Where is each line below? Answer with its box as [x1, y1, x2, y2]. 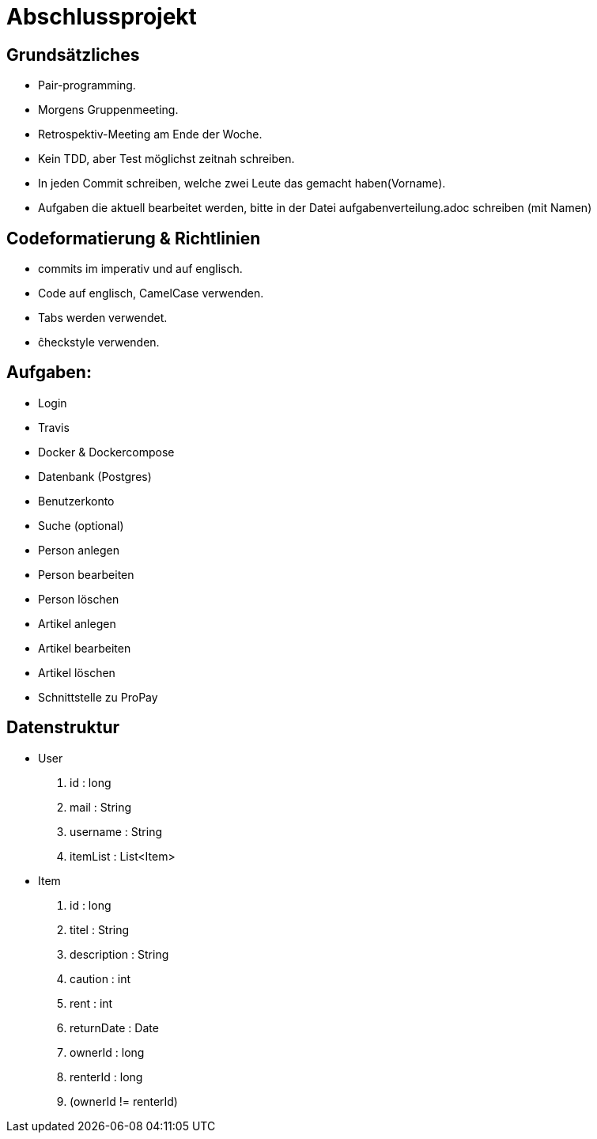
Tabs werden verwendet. [38, 311, 168, 325]
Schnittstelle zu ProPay [38, 690, 158, 704]
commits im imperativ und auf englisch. [38, 262, 243, 276]
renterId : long [70, 1069, 143, 1084]
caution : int [70, 971, 131, 986]
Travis [38, 420, 70, 434]
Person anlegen [38, 543, 119, 557]
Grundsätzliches [6, 44, 140, 65]
